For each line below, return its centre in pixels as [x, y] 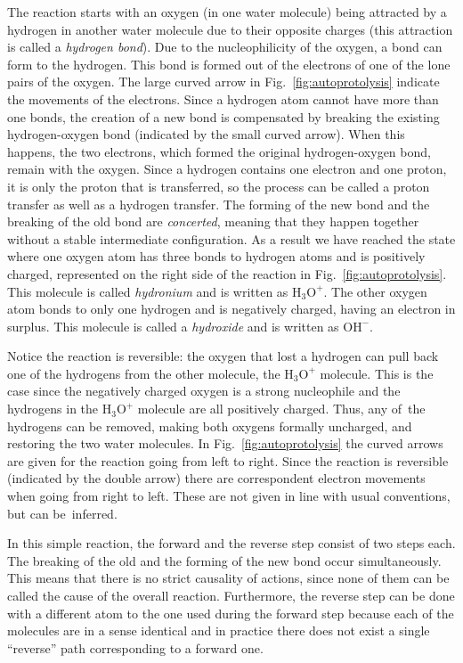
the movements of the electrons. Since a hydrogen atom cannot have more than [223, 98]
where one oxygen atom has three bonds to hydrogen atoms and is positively [216, 256]
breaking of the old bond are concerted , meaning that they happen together [213, 221]
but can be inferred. [62, 513]
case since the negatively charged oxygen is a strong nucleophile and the [204, 391]
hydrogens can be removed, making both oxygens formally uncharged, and [210, 426]
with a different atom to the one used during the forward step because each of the [231, 613]
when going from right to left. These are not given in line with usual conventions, [229, 496]
